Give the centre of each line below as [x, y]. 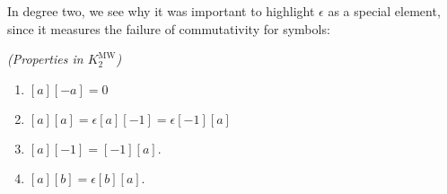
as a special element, [384, 11]
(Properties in [45, 59]
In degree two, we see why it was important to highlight [161, 11]
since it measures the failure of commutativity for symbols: [169, 28]
